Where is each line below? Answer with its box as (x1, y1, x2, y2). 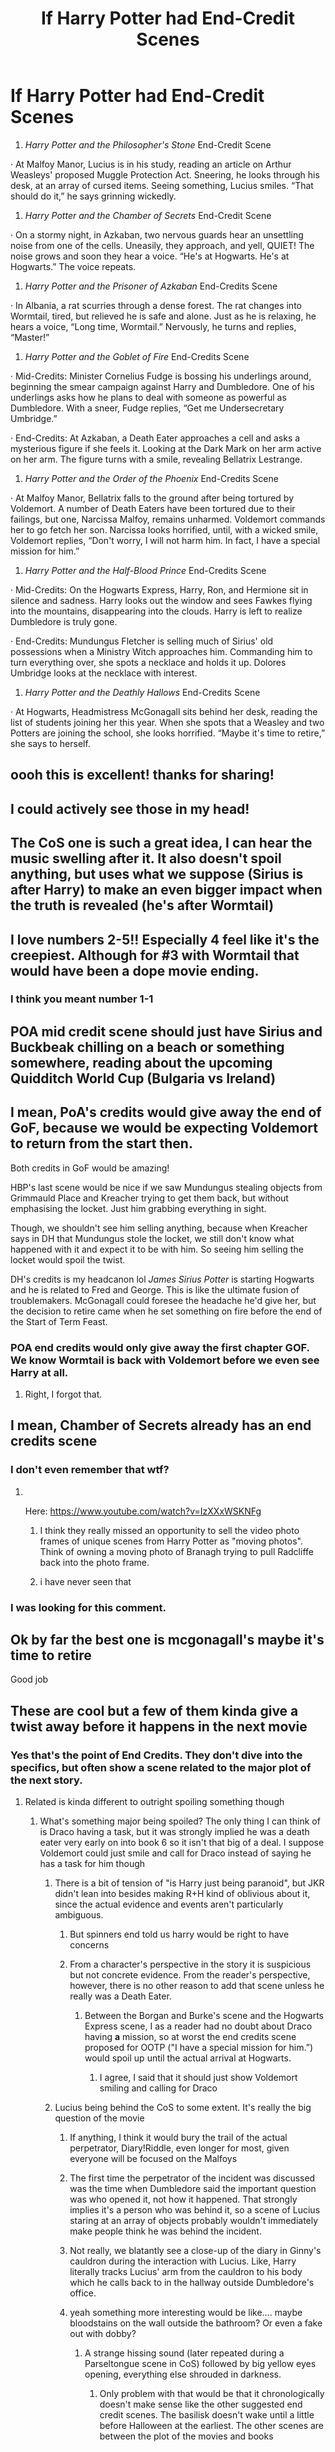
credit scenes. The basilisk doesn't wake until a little (99, 2409, 315, 2421)
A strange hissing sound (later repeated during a (84, 2347, 285, 2359)
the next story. (10, 1773, 83, 1787)
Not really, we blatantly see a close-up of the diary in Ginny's (69, 2245, 322, 2257)
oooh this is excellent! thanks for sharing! (10, 767, 275, 784)
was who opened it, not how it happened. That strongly (69, 2193, 298, 2206)
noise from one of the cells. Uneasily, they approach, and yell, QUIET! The (10, 239, 315, 251)
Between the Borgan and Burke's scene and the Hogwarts (84, 2010, 325, 2022)
